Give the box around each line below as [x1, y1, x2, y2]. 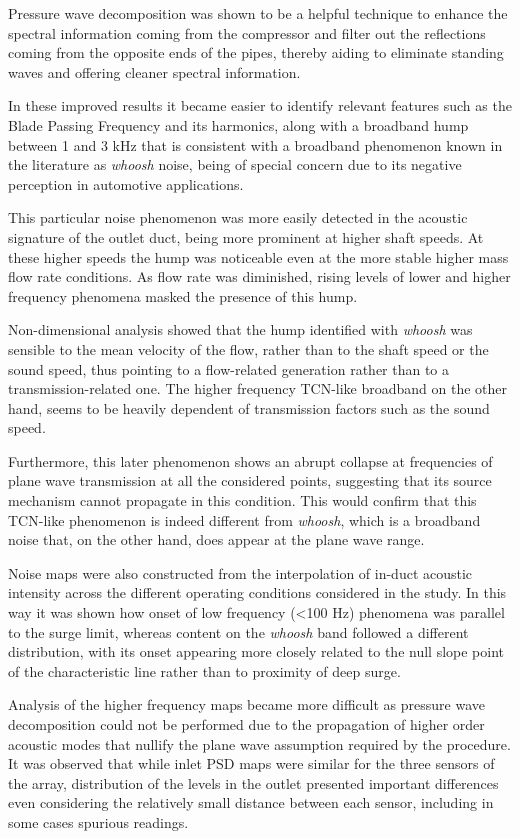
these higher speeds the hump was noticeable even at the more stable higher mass [8, 246, 509, 267]
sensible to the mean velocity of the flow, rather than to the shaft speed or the [8, 338, 489, 359]
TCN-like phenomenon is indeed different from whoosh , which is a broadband [8, 509, 481, 530]
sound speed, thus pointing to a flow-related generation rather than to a [8, 358, 450, 379]
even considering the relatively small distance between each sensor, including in [8, 792, 494, 813]
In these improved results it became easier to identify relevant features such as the [8, 95, 512, 116]
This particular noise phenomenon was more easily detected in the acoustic [8, 207, 468, 228]
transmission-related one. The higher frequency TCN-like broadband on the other [8, 378, 508, 399]
